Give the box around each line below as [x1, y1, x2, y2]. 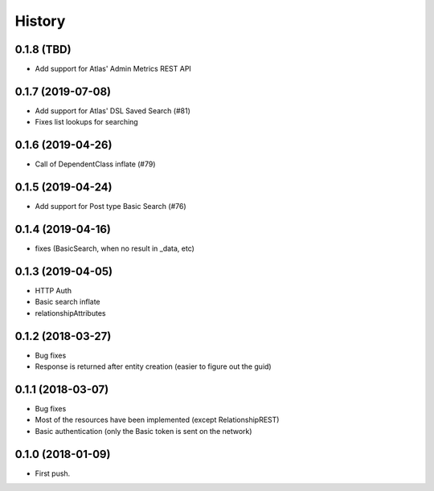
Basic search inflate [35, 297, 100, 307]
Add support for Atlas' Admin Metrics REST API [35, 64, 192, 74]
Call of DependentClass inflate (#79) [35, 159, 156, 169]
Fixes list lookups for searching [35, 117, 138, 127]
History [14, 12, 66, 30]
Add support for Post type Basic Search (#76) [35, 202, 186, 211]
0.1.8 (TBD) [14, 43, 72, 56]
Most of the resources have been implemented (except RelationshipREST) [35, 415, 280, 425]
